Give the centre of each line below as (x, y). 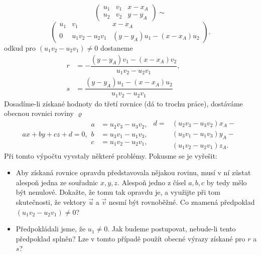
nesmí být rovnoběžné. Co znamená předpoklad (182, 202)
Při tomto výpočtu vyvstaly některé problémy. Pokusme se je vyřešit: (111, 155)
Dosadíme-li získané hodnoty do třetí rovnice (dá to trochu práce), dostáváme (123, 103)
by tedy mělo (227, 182)
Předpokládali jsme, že (51, 229)
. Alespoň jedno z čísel (152, 182)
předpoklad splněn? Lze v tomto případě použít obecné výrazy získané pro (130, 238)
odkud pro (20, 48)
